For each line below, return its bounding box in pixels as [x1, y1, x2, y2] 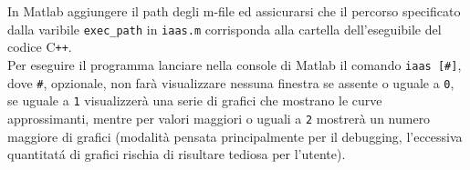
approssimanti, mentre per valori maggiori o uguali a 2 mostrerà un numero [7, 108, 431, 127]
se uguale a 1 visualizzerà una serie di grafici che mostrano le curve [7, 91, 382, 110]
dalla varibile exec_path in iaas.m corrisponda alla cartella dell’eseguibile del [7, 19, 442, 38]
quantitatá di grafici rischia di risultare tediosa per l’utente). [7, 145, 346, 164]
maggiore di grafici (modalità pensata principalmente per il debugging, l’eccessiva [7, 126, 463, 145]
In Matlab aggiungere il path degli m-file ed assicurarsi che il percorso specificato [7, 2, 461, 20]
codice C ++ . [7, 37, 72, 56]
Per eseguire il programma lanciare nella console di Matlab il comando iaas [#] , [7, 55, 462, 74]
